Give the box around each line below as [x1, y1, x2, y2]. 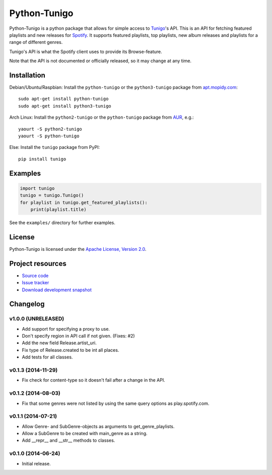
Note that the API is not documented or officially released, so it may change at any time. [9, 58, 191, 64]
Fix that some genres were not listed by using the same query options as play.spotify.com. [22, 400, 210, 406]
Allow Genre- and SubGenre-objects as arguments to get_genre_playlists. [22, 423, 175, 429]
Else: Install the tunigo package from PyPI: [9, 144, 100, 150]
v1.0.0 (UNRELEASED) [9, 315, 64, 323]
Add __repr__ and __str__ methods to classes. [22, 437, 115, 444]
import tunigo [20, 185, 55, 191]
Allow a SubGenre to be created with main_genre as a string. [22, 431, 148, 437]
